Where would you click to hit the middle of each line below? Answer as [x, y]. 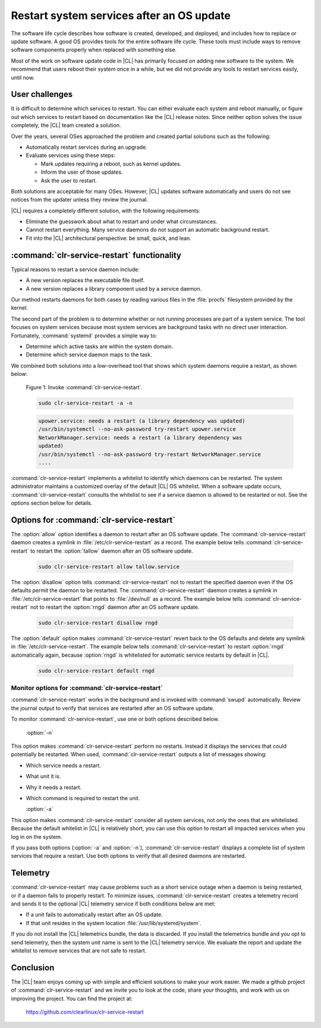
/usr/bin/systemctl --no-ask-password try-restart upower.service [137, 429]
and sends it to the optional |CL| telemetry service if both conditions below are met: [113, 904]
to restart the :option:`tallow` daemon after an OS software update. [111, 551]
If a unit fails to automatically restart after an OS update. [94, 915]
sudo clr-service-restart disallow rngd [98, 623]
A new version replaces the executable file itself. [85, 280]
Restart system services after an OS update [121, 15]
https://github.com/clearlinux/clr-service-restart [85, 1012]
